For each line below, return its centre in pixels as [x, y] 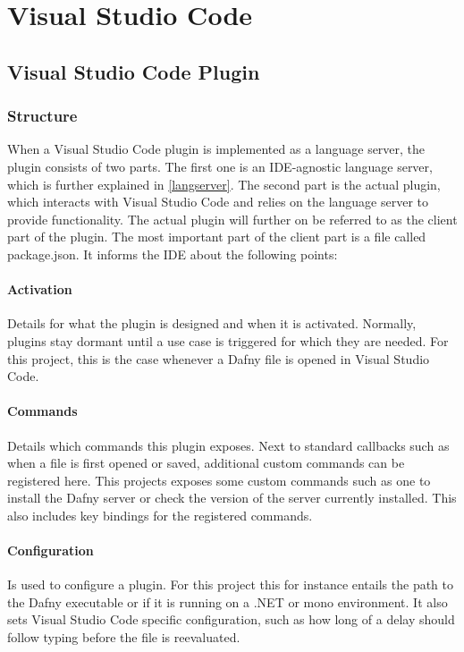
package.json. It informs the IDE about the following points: [173, 254]
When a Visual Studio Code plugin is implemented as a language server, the [216, 149]
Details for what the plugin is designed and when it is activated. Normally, [212, 323]
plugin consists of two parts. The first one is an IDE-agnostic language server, [220, 166]
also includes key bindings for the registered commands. [160, 515]
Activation [40, 289]
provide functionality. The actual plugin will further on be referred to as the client [232, 219]
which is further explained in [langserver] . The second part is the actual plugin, [224, 184]
